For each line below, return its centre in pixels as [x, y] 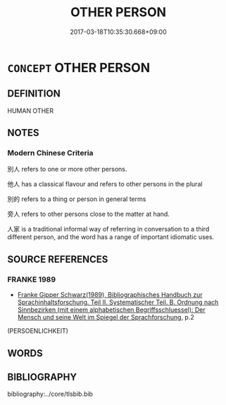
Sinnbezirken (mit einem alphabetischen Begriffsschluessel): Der [111, 310]
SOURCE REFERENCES [58, 259]
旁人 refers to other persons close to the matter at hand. [89, 214]
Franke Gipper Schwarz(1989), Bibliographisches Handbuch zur [110, 295]
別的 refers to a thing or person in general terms [77, 199]
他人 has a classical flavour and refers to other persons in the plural [105, 184]
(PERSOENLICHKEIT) [38, 331]
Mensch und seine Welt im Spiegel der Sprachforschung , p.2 [106, 318]
